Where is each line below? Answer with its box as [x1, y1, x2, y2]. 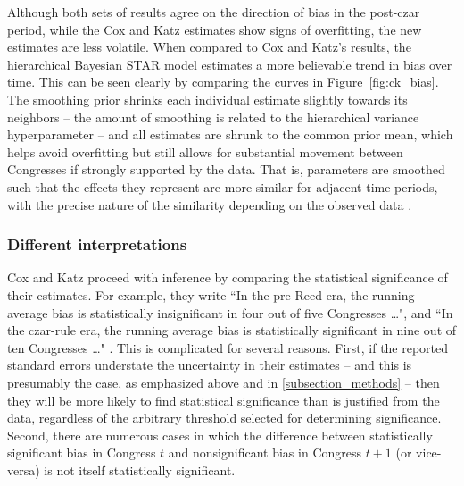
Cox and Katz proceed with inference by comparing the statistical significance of [7, 268, 448, 287]
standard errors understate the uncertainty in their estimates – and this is [7, 356, 412, 374]
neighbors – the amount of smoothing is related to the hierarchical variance [7, 107, 419, 126]
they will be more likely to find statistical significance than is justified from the [7, 390, 440, 409]
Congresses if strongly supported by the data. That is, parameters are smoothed [7, 160, 445, 179]
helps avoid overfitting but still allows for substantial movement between [7, 142, 403, 161]
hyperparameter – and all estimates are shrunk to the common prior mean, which [7, 125, 453, 144]
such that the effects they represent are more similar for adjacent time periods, [7, 177, 438, 196]
